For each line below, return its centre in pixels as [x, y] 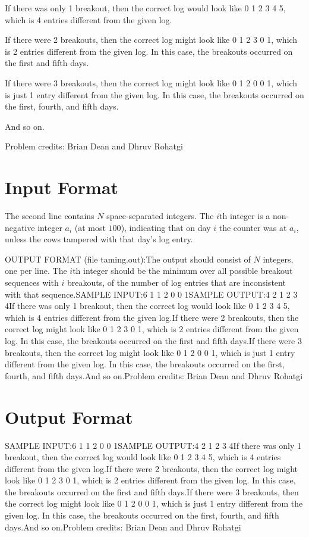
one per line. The [36, 271]
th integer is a [245, 216]
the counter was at [253, 227]
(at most [90, 227]
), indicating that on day [166, 227]
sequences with [32, 282]
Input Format [62, 187]
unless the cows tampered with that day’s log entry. [99, 239]
